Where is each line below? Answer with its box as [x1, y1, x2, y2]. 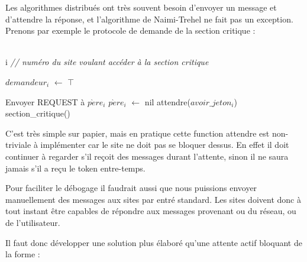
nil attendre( [144, 95, 190, 108]
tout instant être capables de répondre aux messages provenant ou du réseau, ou [5, 205, 296, 217]
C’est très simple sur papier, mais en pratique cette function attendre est [5, 127, 270, 139]
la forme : [5, 248, 40, 260]
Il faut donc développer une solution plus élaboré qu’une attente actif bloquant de [5, 236, 302, 248]
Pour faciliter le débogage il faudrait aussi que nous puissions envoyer [5, 182, 257, 194]
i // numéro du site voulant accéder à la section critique [5, 56, 209, 68]
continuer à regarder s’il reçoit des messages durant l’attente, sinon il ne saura [5, 150, 289, 162]
